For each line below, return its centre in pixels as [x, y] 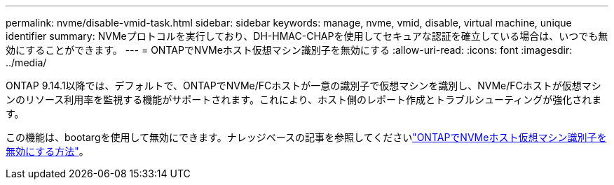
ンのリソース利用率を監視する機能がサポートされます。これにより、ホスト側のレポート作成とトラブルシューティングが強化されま [304, 99]
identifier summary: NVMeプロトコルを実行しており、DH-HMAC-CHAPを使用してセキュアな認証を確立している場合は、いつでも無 [307, 36]
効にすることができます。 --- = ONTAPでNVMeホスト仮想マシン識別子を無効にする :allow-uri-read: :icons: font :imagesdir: [289, 50]
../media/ [26, 62]
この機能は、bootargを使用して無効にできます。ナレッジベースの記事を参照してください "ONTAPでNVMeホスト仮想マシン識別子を [306, 137]
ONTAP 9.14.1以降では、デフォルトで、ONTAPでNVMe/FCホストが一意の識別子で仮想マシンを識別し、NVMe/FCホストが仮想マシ [303, 86]
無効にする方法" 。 [47, 151]
